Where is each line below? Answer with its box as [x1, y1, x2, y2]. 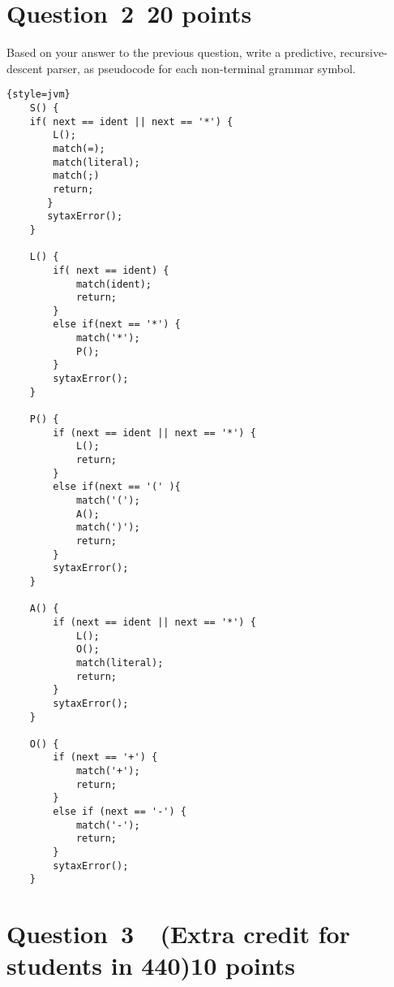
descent [6, 59, 43, 76]
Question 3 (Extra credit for [6, 917, 350, 950]
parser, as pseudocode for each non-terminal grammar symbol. [46, 59, 356, 76]
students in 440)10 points [6, 949, 296, 982]
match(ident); [75, 278, 152, 290]
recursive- [340, 44, 388, 61]
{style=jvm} [6, 89, 71, 101]
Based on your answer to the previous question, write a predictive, [6, 44, 336, 61]
